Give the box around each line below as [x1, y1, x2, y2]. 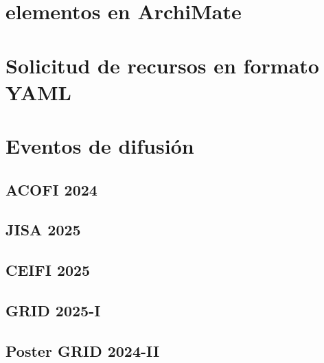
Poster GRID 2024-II [5, 340, 160, 361]
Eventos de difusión [5, 132, 194, 160]
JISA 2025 [5, 219, 81, 240]
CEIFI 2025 [5, 259, 91, 281]
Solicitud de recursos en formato [5, 51, 319, 79]
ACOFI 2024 [5, 178, 97, 200]
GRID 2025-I [5, 300, 101, 321]
